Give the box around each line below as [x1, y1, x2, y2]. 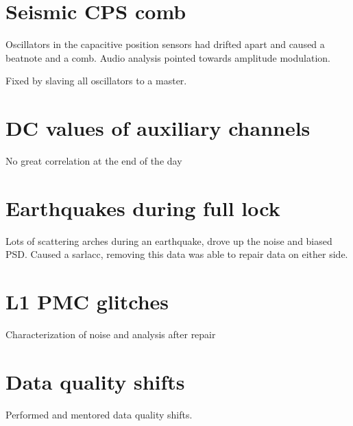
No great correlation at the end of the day [5, 154, 182, 168]
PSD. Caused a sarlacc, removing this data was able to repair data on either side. [5, 247, 348, 261]
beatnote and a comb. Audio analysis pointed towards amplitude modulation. [5, 50, 330, 64]
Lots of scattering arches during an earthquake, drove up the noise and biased [5, 233, 332, 248]
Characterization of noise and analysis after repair [5, 327, 216, 342]
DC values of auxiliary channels [5, 114, 311, 142]
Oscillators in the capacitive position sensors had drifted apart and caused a [5, 37, 325, 51]
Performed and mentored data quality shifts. [5, 407, 193, 421]
